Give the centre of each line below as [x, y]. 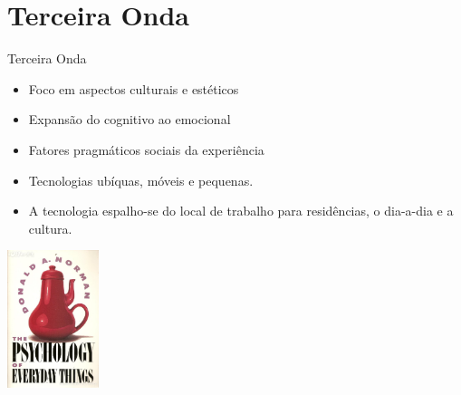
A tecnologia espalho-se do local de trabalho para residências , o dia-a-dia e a [241, 211]
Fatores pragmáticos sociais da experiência [146, 149]
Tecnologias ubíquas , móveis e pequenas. [141, 180]
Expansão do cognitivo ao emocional [130, 119]
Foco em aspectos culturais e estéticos [134, 88]
